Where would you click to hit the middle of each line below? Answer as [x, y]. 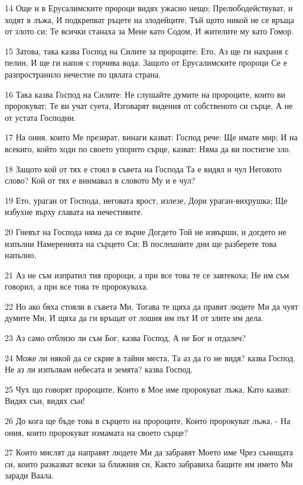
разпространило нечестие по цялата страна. [83, 74]
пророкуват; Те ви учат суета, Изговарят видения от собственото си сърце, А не [149, 106]
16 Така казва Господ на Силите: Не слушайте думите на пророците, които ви [145, 94]
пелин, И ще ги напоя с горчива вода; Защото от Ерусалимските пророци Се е [146, 62]
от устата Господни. [40, 117]
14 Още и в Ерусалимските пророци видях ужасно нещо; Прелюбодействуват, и [149, 8]
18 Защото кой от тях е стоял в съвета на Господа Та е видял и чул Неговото [143, 168]
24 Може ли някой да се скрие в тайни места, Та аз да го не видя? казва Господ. [150, 357]
